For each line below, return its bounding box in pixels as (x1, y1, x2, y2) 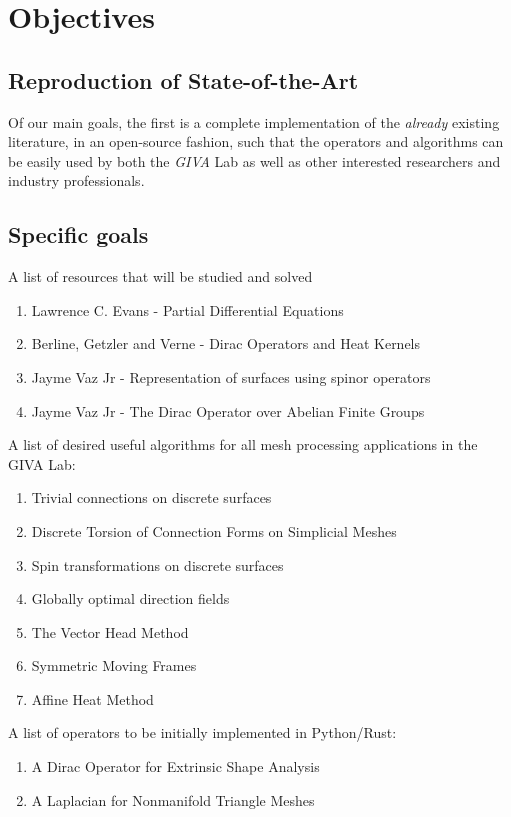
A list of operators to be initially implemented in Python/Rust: (8, 722, 397, 743)
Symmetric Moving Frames (31, 655, 197, 676)
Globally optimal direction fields (31, 588, 230, 609)
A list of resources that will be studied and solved (8, 266, 313, 287)
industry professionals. (8, 170, 145, 191)
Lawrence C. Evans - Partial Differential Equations (31, 299, 344, 320)
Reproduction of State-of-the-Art (8, 64, 359, 95)
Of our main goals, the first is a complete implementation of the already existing (8, 111, 500, 132)
